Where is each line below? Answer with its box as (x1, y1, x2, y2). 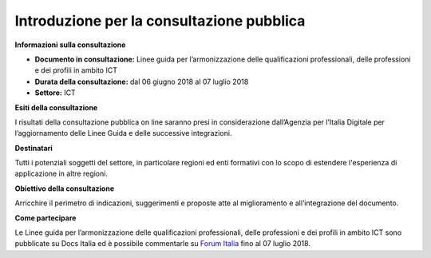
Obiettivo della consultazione (14, 184, 115, 193)
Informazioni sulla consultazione (14, 40, 126, 50)
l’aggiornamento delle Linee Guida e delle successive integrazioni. (14, 129, 232, 138)
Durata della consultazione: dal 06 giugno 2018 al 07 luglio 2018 (34, 77, 249, 86)
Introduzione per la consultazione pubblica (14, 12, 306, 30)
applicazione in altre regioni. (14, 169, 108, 179)
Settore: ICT (34, 88, 76, 97)
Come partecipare (14, 212, 77, 223)
